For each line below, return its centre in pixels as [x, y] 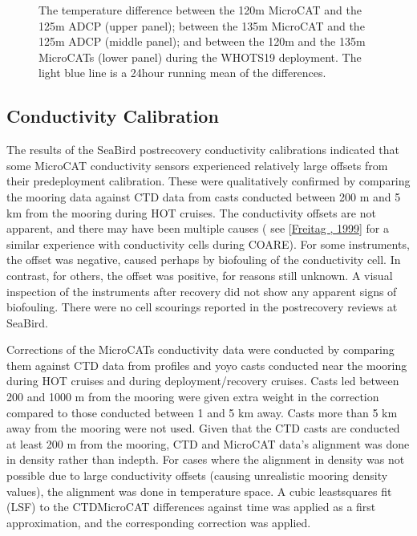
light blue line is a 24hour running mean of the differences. [182, 73]
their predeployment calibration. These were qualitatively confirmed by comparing [208, 181]
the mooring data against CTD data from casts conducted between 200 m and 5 [204, 196]
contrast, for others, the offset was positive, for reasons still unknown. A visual [200, 275]
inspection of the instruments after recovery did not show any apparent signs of [202, 291]
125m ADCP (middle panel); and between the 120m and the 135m [202, 41]
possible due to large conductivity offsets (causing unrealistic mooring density [197, 475]
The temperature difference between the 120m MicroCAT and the [200, 10]
